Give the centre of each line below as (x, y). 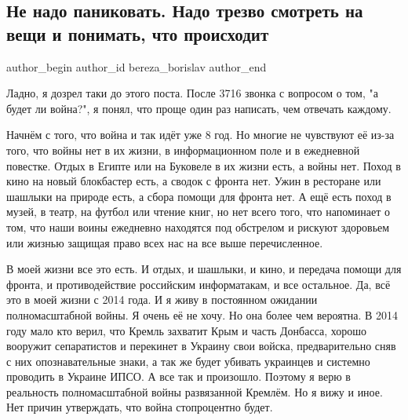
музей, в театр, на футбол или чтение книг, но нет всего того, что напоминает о (199, 212)
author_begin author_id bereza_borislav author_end (137, 66)
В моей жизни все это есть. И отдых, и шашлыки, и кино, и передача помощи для (204, 269)
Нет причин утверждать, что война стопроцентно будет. (140, 407)
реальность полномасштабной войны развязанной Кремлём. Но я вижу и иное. (195, 391)
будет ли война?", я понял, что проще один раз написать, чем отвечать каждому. (199, 108)
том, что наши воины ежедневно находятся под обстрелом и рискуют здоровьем (198, 226)
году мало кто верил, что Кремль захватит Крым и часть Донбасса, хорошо (187, 330)
